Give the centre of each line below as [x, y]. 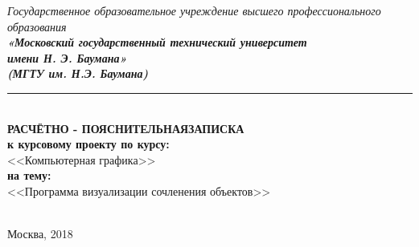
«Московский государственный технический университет [157, 42]
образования [37, 26]
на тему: [29, 175]
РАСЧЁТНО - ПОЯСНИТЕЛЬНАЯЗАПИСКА [126, 128]
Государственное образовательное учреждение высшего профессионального [194, 10]
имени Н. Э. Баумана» [67, 57]
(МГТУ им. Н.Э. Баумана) [78, 73]
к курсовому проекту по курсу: [88, 144]
